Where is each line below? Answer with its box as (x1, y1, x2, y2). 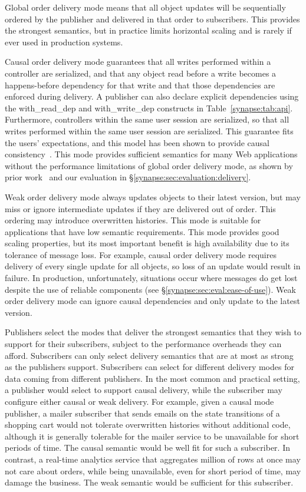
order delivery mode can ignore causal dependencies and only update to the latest (5, 295, 300, 307)
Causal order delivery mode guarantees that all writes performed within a (5, 55, 271, 68)
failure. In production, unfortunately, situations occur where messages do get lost (5, 272, 298, 284)
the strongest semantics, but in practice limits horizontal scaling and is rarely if (5, 24, 292, 37)
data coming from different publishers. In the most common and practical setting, (5, 372, 300, 384)
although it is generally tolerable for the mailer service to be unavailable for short (5, 430, 300, 442)
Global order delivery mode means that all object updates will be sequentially (5, 1, 286, 13)
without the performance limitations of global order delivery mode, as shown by (5, 159, 293, 171)
